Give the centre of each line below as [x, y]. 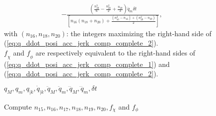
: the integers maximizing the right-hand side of [139, 33]
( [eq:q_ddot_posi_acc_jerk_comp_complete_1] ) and [87, 64]
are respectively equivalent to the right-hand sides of [115, 52]
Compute [18, 106]
